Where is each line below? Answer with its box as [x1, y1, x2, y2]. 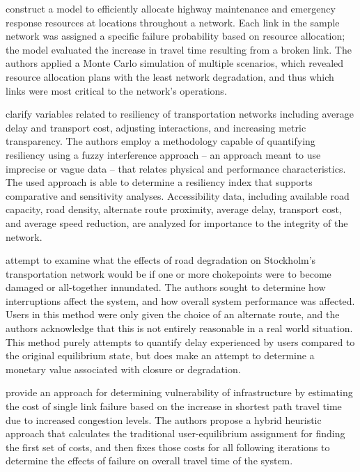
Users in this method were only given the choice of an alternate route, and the [6, 307, 340, 322]
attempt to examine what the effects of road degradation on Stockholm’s [6, 253, 316, 267]
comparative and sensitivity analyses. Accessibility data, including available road [6, 188, 350, 203]
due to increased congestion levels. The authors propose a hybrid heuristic [6, 412, 322, 427]
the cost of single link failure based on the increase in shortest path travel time [6, 399, 342, 414]
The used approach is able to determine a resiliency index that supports [6, 175, 313, 189]
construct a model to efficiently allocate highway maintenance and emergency [6, 1, 336, 15]
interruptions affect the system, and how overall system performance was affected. [6, 293, 355, 308]
